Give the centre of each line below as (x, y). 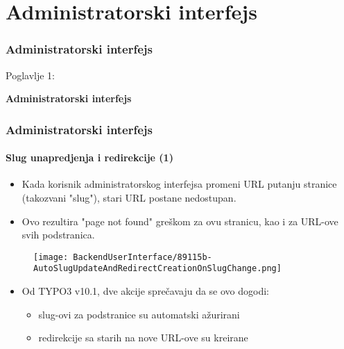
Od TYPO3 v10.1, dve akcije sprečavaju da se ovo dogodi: (146, 291)
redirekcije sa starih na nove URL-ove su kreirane (143, 338)
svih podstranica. (58, 235)
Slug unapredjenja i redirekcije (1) (89, 157)
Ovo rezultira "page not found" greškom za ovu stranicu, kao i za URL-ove (180, 221)
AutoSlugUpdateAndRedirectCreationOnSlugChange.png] (157, 269)
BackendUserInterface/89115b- (143, 257)
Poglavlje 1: (30, 75)
